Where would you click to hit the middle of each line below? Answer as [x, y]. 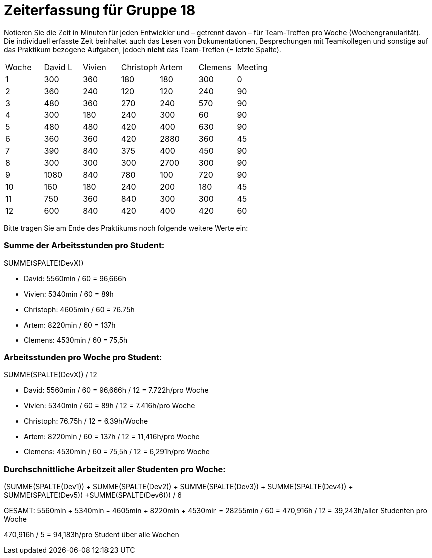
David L [58, 67]
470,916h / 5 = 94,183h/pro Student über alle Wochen [92, 534]
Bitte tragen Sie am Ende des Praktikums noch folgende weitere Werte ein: [126, 228]
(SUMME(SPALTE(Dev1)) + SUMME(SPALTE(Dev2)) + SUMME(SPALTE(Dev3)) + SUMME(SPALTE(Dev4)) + [179, 487]
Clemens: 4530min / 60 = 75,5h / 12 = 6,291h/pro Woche [117, 452]
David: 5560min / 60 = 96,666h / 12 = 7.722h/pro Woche [116, 390]
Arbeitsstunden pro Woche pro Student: [83, 357]
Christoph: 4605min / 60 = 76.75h [79, 309]
